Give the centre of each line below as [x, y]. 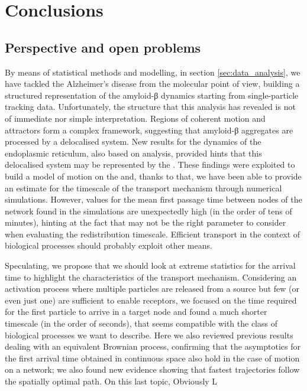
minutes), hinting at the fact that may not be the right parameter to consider [146, 222]
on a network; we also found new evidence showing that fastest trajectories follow [152, 369]
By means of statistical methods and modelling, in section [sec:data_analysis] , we [153, 72]
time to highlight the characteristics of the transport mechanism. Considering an [151, 277]
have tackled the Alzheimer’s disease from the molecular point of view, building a [152, 84]
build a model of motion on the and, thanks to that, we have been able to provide [153, 176]
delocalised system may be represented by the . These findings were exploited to [150, 164]
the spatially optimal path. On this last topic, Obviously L [111, 381]
